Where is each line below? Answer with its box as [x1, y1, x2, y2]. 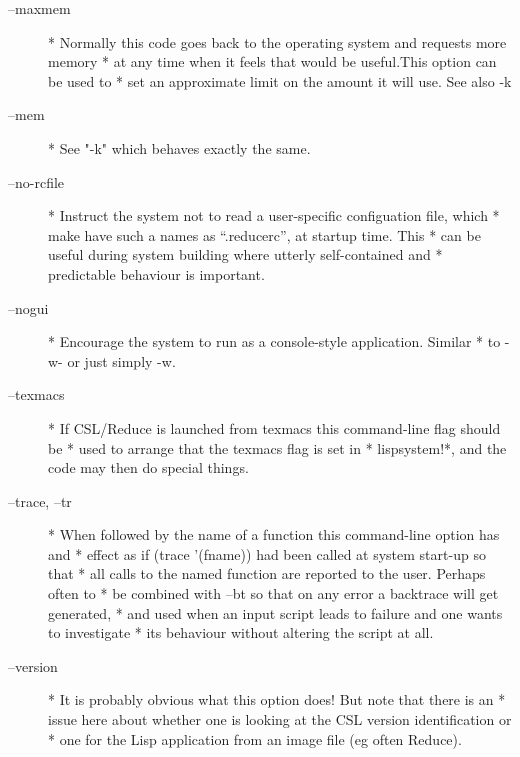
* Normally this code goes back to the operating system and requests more [48, 31, 507, 52]
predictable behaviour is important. [48, 263, 265, 284]
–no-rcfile [8, 171, 65, 192]
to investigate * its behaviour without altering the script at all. [48, 622, 434, 643]
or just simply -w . [67, 350, 176, 371]
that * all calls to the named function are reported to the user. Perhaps [48, 563, 486, 584]
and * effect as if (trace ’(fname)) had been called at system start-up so [48, 543, 486, 564]
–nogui [8, 297, 49, 318]
